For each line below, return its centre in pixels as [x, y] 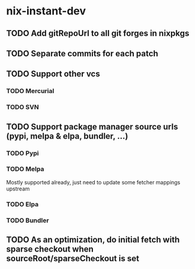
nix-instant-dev [46, 11]
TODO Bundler [28, 220]
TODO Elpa [22, 204]
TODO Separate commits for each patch [82, 53]
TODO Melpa [25, 169]
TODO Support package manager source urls [92, 126]
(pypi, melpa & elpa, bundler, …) [67, 136]
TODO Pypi [22, 153]
